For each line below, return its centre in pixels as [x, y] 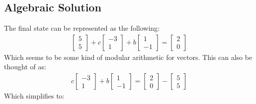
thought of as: [25, 67]
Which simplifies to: [34, 96]
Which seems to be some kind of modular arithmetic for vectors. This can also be [128, 57]
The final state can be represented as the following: [82, 28]
